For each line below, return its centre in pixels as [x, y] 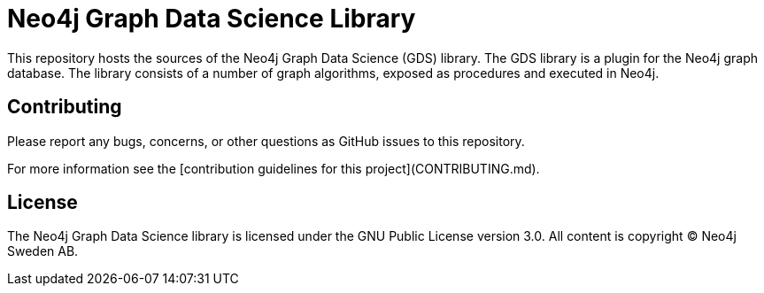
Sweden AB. [43, 251]
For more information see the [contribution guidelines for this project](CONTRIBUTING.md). [274, 168]
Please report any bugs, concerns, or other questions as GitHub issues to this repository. [266, 141]
